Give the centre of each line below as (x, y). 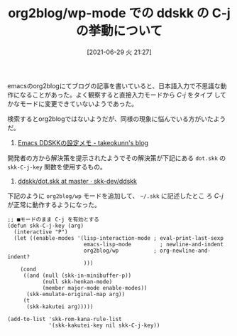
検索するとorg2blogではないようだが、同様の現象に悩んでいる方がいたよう (117, 119)
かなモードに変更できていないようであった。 (73, 103)
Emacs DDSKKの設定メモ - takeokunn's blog (83, 142)
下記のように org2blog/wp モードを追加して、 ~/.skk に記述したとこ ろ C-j (115, 196)
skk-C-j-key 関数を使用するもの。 (57, 167)
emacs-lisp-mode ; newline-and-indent (153, 244)
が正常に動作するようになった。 (54, 204)
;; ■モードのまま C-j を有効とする (53, 219)
